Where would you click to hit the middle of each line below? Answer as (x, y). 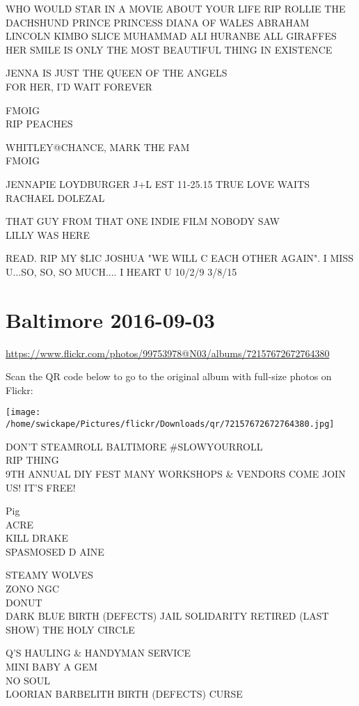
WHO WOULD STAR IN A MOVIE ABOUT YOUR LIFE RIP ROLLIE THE (176, 8)
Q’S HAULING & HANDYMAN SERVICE (98, 653)
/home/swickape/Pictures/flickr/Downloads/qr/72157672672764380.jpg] (170, 424)
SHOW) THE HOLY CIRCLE (70, 629)
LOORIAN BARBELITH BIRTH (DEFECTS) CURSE (124, 694)
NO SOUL (28, 680)
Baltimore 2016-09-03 (110, 319)
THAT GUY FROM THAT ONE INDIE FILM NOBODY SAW (143, 221)
